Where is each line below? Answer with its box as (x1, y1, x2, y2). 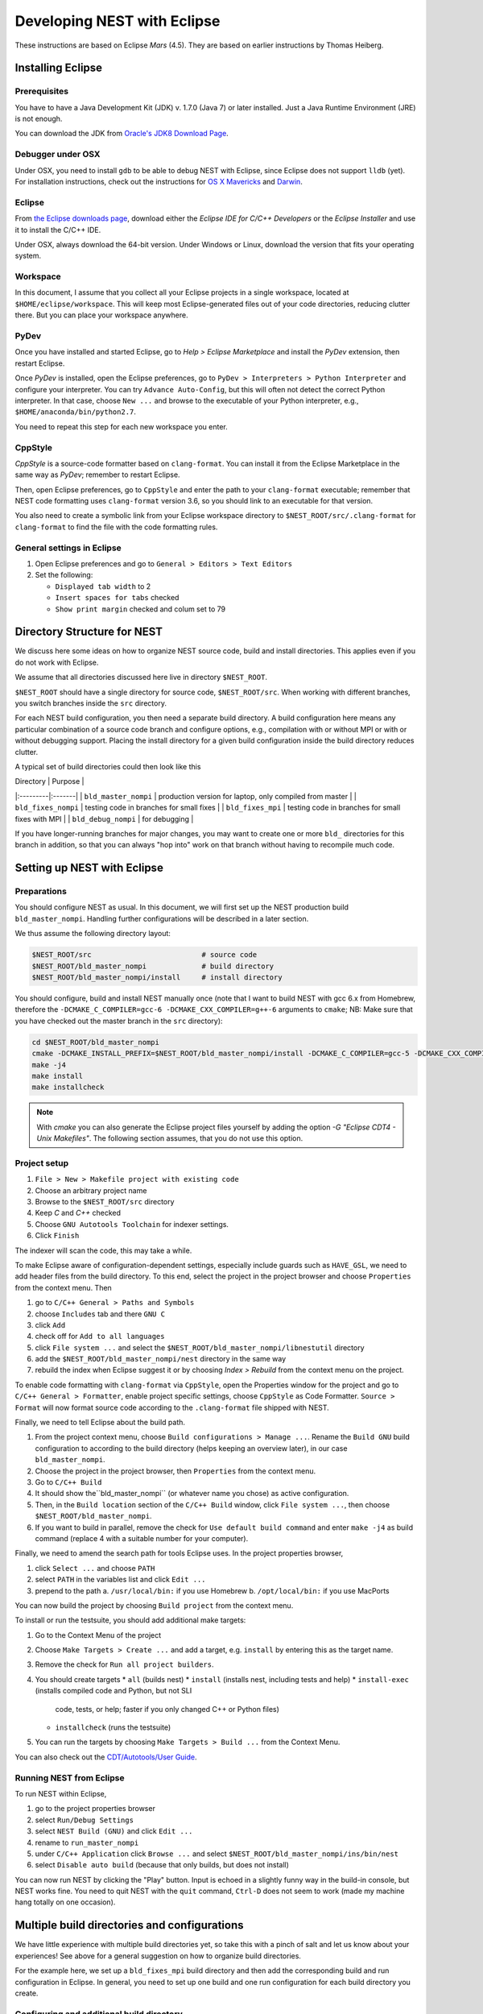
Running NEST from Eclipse (14, 1772, 125, 1784)
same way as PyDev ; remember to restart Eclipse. (14, 470, 180, 479)
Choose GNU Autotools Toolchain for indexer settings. (35, 1219, 229, 1229)
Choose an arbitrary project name (35, 1185, 147, 1196)
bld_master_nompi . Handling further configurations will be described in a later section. (14, 914, 309, 923)
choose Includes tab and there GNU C (35, 1309, 165, 1319)
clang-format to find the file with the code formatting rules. (14, 522, 218, 532)
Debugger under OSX (14, 149, 101, 160)
